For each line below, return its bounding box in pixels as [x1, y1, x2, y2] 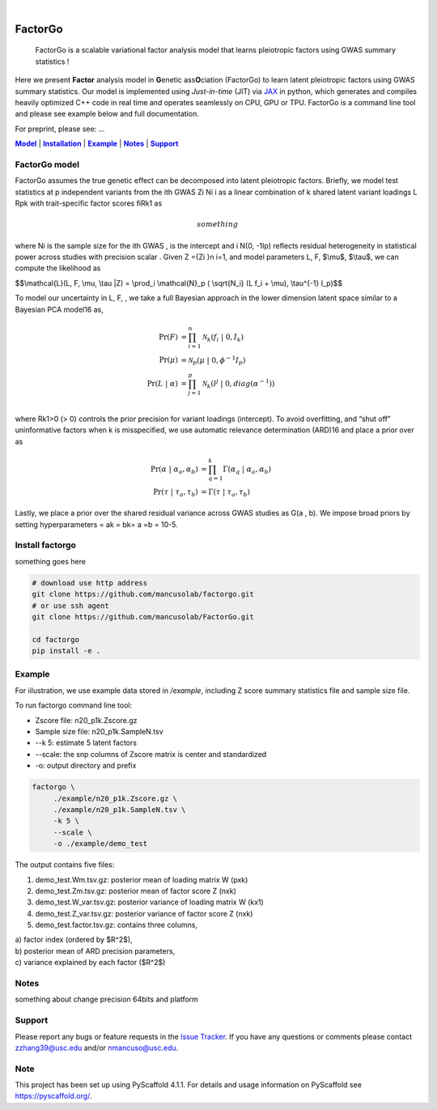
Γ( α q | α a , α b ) [223, 464, 271, 475]
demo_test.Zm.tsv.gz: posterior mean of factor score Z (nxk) [35, 886, 236, 895]
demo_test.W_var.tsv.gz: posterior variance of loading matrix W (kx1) [35, 897, 265, 907]
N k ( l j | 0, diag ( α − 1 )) [202, 377, 275, 390]
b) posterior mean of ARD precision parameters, [15, 946, 176, 955]
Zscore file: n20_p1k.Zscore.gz [35, 715, 138, 725]
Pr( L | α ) [146, 379, 178, 389]
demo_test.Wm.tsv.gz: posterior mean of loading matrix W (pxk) [35, 874, 248, 884]
